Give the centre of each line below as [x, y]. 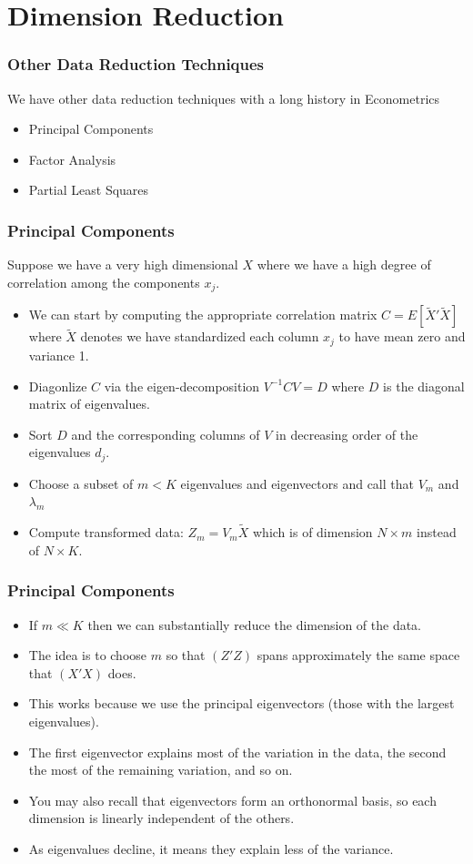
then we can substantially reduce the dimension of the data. [254, 624]
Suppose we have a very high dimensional [123, 264]
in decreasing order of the [347, 434]
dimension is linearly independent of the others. [161, 818]
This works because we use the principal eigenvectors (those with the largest [242, 703]
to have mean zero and [402, 336]
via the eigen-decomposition [182, 386]
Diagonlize [58, 386]
